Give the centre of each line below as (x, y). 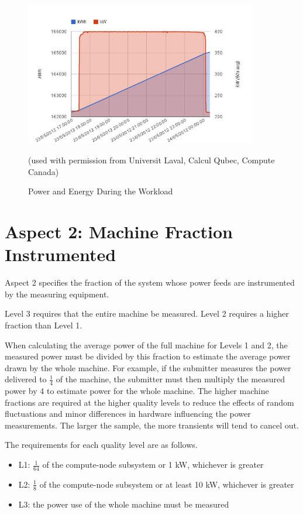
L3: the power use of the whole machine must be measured (124, 504)
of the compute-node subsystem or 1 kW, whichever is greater (153, 465)
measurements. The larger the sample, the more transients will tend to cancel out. (152, 425)
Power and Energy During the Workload (101, 191)
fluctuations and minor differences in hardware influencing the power (128, 414)
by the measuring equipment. (57, 294)
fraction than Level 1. (44, 325)
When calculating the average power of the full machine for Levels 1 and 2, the (146, 345)
